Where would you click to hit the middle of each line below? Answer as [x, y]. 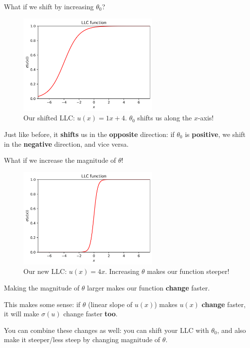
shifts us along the [165, 118]
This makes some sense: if [42, 304]
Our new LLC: [45, 271]
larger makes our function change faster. [149, 288]
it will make [22, 314]
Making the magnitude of [42, 288]
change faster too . [90, 314]
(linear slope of [110, 304]
